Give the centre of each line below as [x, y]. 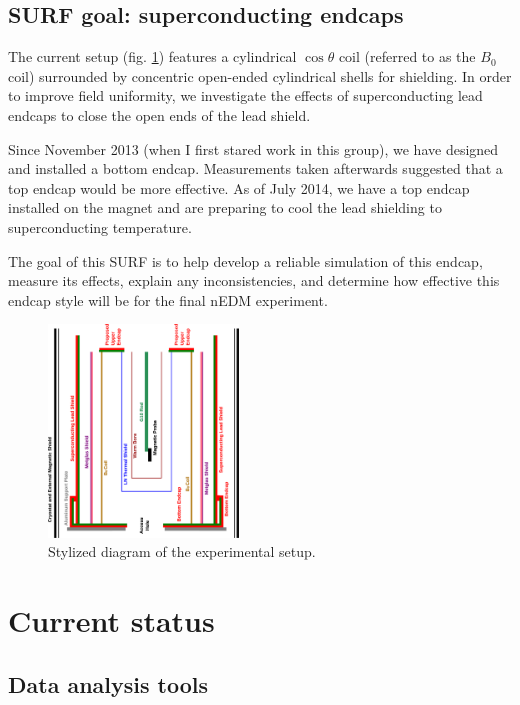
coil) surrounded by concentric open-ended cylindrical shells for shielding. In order [260, 75]
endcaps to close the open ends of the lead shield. [159, 114]
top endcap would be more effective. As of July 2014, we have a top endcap [239, 187]
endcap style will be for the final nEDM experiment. [168, 299]
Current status [111, 620]
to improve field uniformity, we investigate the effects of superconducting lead [245, 95]
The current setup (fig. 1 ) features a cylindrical [152, 56]
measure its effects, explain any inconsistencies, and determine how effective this [254, 280]
